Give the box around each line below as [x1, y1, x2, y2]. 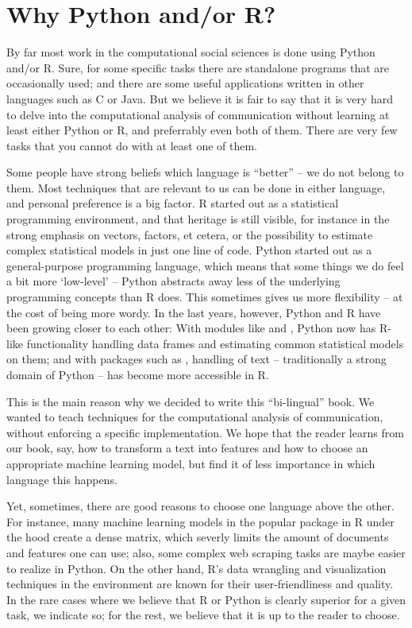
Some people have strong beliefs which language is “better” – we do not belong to [6, 164, 404, 180]
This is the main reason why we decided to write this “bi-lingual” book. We [6, 393, 375, 409]
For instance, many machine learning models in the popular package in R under [6, 513, 395, 529]
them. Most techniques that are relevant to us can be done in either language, [6, 179, 386, 196]
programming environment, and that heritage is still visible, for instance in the [6, 211, 390, 227]
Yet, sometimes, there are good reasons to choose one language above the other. [6, 498, 395, 514]
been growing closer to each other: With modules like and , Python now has [6, 320, 376, 336]
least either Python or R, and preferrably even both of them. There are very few [6, 122, 398, 138]
